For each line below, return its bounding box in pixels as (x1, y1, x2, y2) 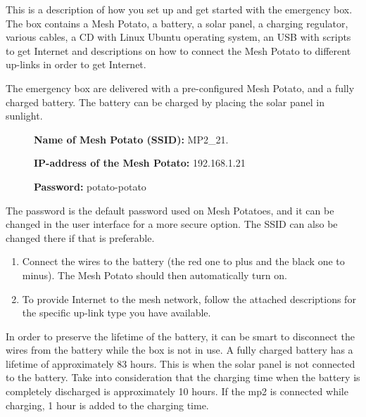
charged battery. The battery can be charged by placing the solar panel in (6, 94, 324, 109)
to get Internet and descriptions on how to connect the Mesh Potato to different (6, 43, 351, 58)
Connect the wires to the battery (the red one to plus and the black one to (22, 254, 345, 269)
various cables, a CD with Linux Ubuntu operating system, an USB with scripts (6, 30, 351, 44)
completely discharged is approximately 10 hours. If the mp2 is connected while (6, 384, 348, 399)
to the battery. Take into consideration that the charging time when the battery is (6, 370, 360, 385)
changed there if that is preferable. (6, 230, 155, 245)
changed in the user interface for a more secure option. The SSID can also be (6, 217, 338, 231)
